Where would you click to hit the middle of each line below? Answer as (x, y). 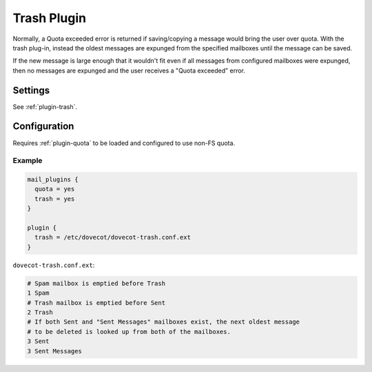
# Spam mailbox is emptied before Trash (96, 283)
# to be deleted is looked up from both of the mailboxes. (129, 332)
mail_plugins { (53, 180)
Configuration (43, 127)
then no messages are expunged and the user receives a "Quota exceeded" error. (129, 70)
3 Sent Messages (55, 351)
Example (28, 161)
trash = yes (55, 199)
